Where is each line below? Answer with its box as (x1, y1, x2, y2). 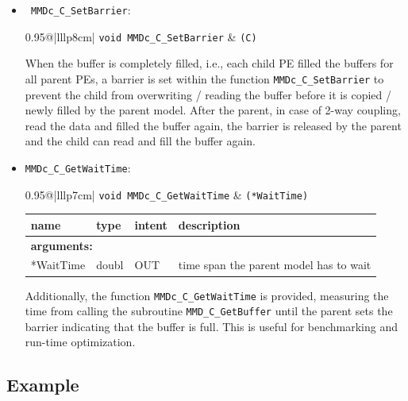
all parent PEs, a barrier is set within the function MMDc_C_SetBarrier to (25, 70, 384, 87)
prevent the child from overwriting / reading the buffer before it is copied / (25, 86, 391, 102)
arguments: (30, 237, 93, 253)
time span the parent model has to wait (178, 256, 371, 273)
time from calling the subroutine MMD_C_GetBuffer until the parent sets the (25, 303, 393, 319)
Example (6, 372, 79, 397)
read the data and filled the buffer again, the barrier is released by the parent (25, 117, 402, 133)
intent (134, 216, 167, 233)
